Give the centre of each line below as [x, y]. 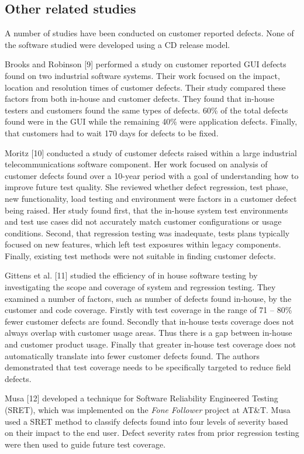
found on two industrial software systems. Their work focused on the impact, [142, 75]
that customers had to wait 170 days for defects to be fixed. [112, 133]
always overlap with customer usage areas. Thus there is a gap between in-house [148, 333]
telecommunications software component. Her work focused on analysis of [136, 164]
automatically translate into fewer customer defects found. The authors [132, 355]
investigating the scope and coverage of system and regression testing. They [140, 287]
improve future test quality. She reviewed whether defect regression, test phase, [146, 187]
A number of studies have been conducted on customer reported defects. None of [149, 33]
